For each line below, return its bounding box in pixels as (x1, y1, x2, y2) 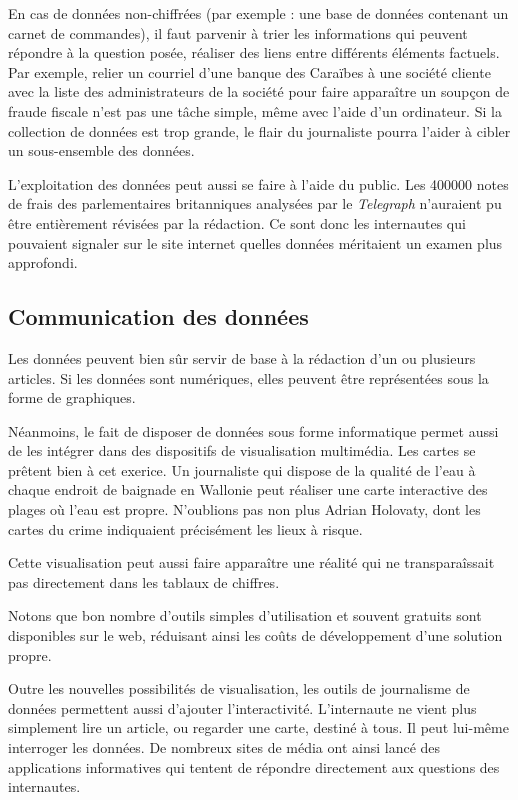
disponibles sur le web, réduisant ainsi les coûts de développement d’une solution (8, 625, 503, 646)
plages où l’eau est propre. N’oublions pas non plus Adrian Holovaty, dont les (8, 499, 481, 520)
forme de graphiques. (8, 387, 136, 408)
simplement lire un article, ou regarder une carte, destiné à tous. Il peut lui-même (8, 717, 509, 738)
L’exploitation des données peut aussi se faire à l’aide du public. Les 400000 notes (8, 173, 509, 194)
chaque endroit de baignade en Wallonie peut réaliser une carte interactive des (8, 479, 488, 500)
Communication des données (8, 301, 309, 332)
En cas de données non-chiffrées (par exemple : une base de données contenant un (8, 3, 509, 23)
